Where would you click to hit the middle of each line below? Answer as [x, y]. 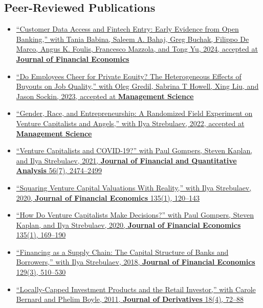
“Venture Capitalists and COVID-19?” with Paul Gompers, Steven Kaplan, [134, 150]
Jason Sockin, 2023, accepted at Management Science [105, 96]
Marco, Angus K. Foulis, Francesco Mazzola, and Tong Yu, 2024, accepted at [137, 49]
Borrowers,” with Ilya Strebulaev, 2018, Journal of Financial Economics [136, 262]
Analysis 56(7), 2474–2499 [59, 170]
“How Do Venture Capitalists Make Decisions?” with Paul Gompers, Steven [135, 215]
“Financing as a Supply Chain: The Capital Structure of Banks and [122, 252]
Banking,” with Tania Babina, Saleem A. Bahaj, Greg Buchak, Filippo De [133, 39]
